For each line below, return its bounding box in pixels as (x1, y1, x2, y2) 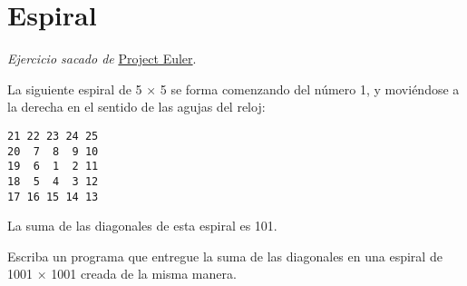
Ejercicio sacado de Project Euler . (7, 49, 197, 68)
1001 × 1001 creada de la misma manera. (7, 264, 237, 283)
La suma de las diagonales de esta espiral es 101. (7, 216, 277, 235)
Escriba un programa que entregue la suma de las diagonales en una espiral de (7, 246, 443, 265)
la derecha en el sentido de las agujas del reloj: (7, 97, 266, 116)
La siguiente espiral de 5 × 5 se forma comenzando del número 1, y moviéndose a (7, 79, 460, 98)
